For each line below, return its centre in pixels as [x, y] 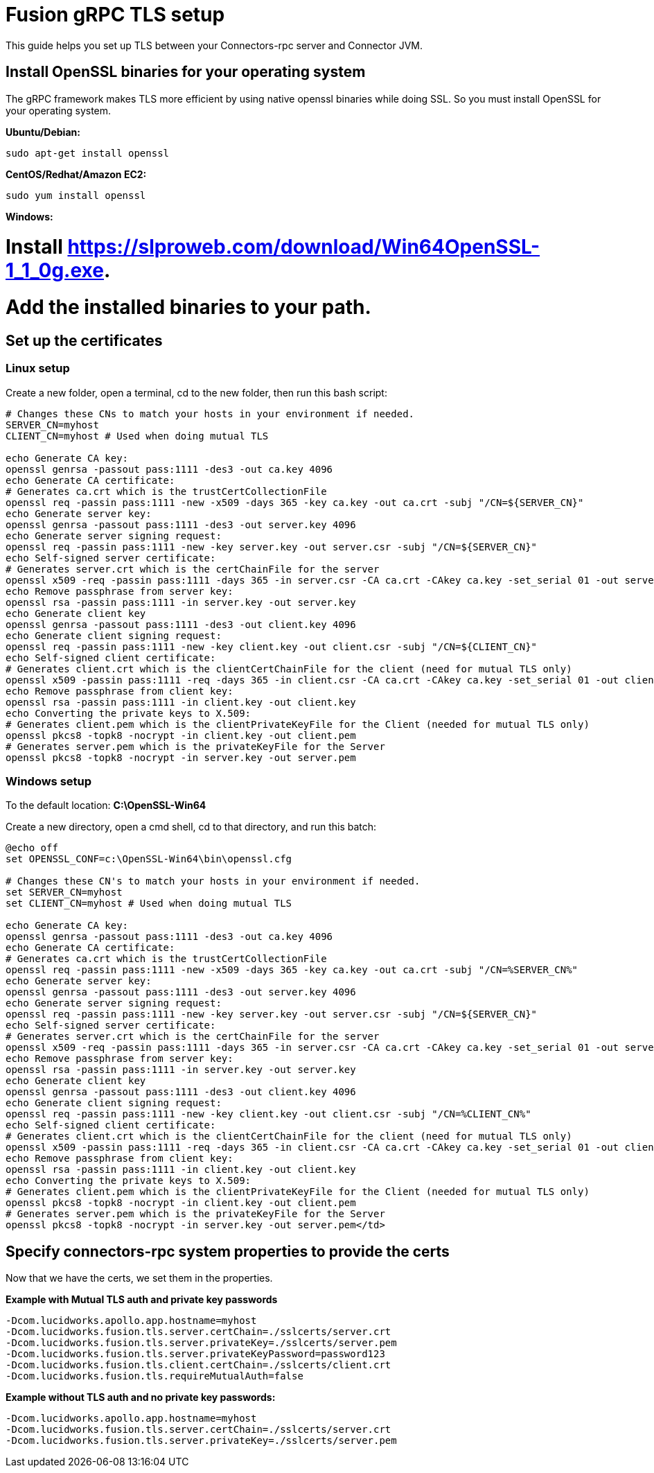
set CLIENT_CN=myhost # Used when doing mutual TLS [149, 904]
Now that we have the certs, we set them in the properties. [139, 1278]
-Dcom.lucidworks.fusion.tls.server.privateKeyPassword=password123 [195, 1354]
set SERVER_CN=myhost [64, 892]
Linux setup [38, 368]
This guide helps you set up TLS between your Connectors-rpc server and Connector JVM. [214, 45]
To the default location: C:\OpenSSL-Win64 [106, 805]
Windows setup [49, 782]
